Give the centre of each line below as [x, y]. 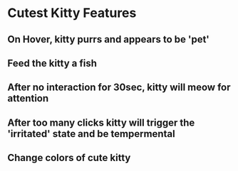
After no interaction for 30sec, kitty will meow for [119, 88]
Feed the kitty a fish [52, 63]
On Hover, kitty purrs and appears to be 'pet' [109, 39]
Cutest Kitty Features [72, 13]
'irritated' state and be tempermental [92, 134]
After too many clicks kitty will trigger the [101, 122]
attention [28, 98]
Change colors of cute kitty [69, 158]
